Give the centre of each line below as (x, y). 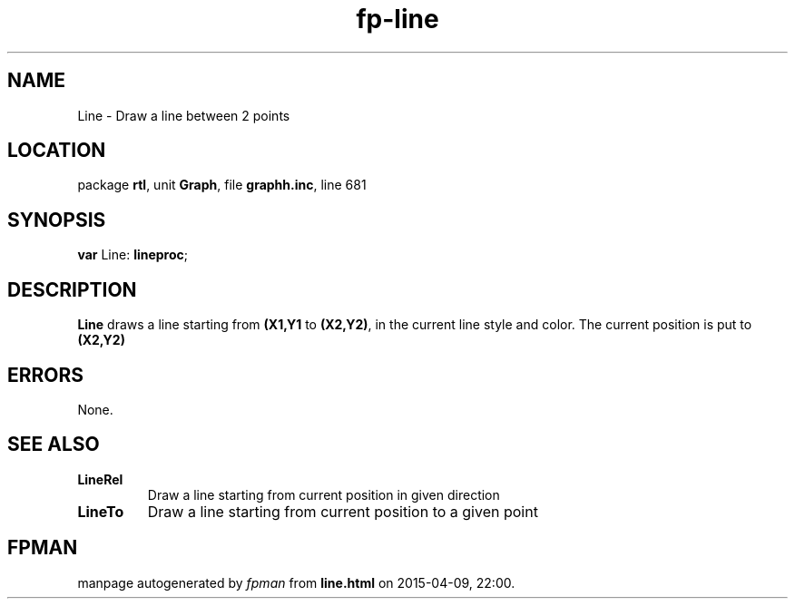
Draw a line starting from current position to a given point (343, 511)
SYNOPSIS (57, 220)
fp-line (397, 19)
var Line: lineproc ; (133, 255)
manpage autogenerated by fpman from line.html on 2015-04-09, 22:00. (296, 582)
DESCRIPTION (72, 289)
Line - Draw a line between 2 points (184, 115)
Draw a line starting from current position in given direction (324, 494)
